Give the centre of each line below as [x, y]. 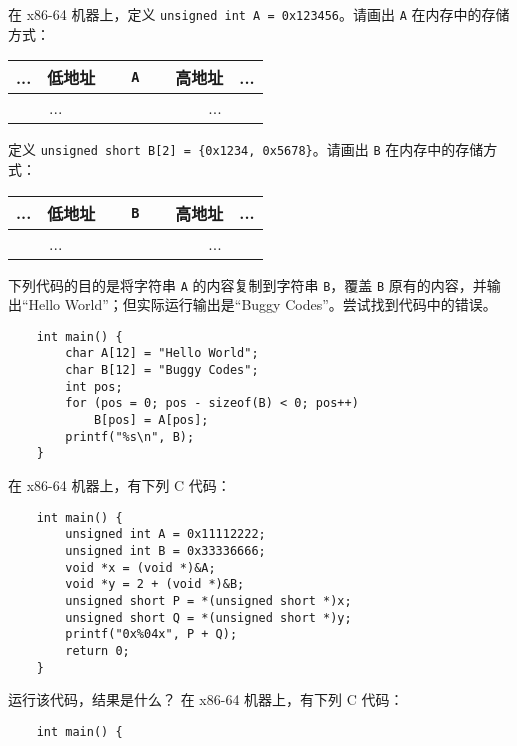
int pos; [94, 386]
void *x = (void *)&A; [140, 567]
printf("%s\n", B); [130, 436]
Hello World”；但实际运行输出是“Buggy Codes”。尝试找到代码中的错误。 [262, 304]
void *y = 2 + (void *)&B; [155, 584]
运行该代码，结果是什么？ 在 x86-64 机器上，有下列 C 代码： [206, 699]
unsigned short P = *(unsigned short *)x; [208, 600]
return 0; [97, 650]
